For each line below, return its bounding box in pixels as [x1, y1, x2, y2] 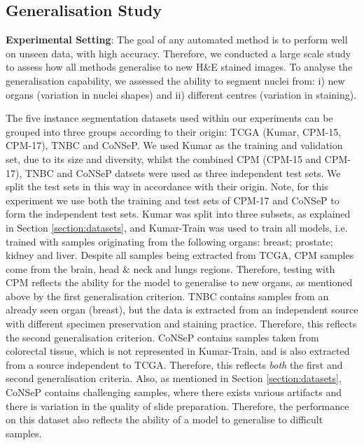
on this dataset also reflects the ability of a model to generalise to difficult [6, 412, 323, 427]
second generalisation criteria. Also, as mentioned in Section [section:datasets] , [6, 371, 342, 386]
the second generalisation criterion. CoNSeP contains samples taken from [6, 330, 319, 344]
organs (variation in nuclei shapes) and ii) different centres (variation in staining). [6, 87, 357, 101]
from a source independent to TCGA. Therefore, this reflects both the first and [6, 357, 343, 372]
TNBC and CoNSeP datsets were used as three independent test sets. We [24, 165, 341, 180]
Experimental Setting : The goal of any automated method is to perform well [6, 32, 348, 47]
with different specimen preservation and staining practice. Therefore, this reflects [6, 316, 357, 331]
